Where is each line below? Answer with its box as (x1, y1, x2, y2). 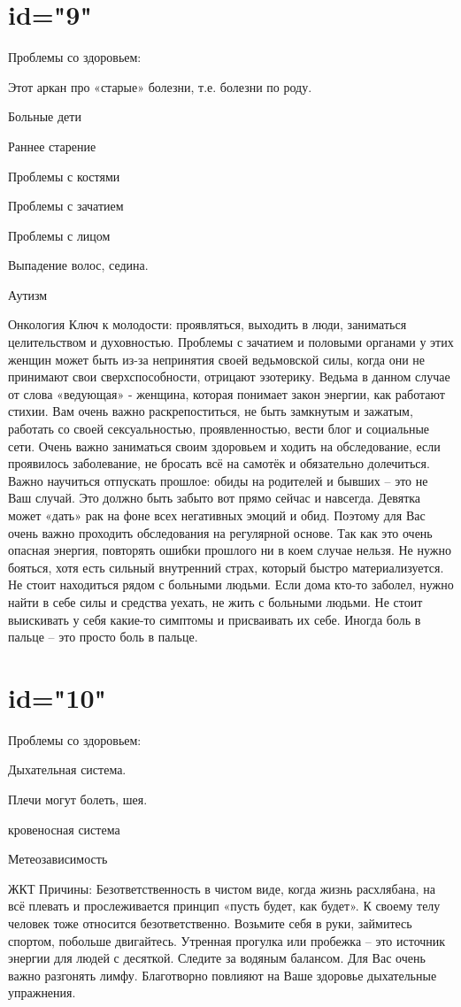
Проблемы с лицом (8, 226, 111, 244)
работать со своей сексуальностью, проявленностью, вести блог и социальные (8, 419, 430, 438)
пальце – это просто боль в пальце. (8, 627, 198, 646)
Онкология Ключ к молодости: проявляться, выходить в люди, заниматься (8, 315, 407, 334)
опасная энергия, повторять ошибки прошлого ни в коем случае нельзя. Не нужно (8, 541, 451, 559)
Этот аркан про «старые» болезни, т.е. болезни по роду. (8, 77, 312, 96)
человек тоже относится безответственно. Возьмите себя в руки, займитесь (8, 914, 412, 933)
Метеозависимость (8, 849, 108, 868)
